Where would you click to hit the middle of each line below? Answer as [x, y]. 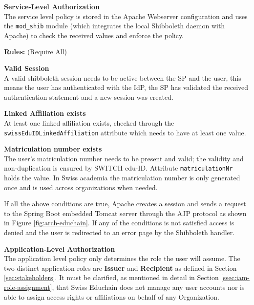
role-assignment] [28, 287]
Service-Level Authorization [52, 6]
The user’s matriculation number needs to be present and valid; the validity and [124, 158]
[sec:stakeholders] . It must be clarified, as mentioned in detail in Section [111, 277]
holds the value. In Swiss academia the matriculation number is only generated [122, 178]
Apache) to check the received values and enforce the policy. [94, 35]
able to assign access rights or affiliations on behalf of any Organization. [112, 296]
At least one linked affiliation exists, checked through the [89, 123]
